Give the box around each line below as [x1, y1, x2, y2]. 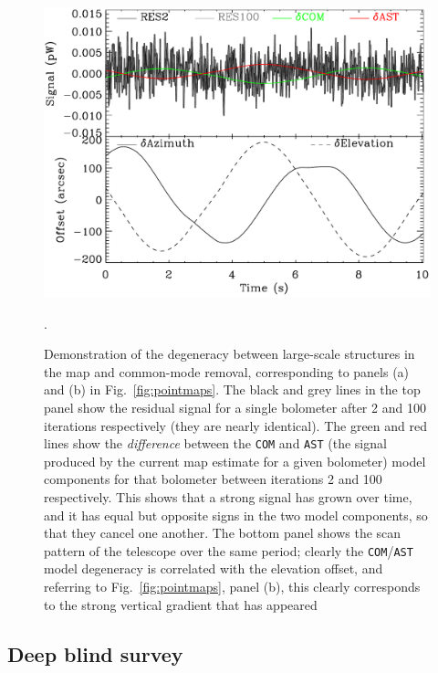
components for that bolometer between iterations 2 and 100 [44, 469, 382, 489]
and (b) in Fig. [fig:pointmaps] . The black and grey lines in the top [44, 380, 421, 399]
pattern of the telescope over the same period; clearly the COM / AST [44, 541, 413, 560]
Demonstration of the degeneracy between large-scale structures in [44, 344, 415, 363]
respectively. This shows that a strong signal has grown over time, [44, 488, 412, 506]
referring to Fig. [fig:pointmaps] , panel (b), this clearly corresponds [44, 577, 421, 596]
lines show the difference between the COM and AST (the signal [44, 434, 387, 453]
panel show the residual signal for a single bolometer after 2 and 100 [44, 397, 426, 416]
